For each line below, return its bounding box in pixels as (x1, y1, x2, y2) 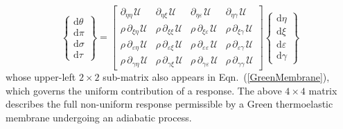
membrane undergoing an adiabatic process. (6, 110, 192, 124)
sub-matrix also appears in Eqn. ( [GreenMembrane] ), (103, 69, 330, 83)
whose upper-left (6, 69, 76, 83)
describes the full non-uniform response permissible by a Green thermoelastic (6, 97, 333, 111)
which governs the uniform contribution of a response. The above (6, 83, 282, 97)
